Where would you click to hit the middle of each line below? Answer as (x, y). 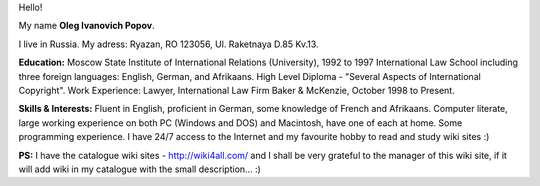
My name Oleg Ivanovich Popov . (86, 26)
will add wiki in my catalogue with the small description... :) (140, 169)
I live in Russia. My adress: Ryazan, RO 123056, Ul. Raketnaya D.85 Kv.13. (168, 44)
